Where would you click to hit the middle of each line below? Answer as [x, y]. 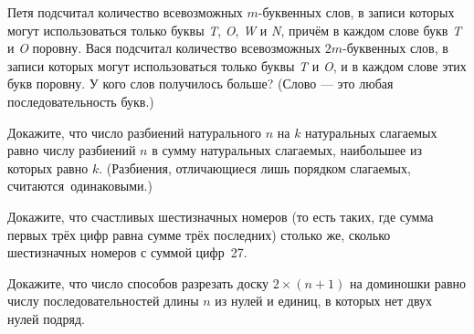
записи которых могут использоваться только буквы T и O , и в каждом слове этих [237, 65]
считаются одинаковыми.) [80, 186]
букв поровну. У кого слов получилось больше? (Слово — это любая [200, 83]
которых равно [48, 167]
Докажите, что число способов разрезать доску [138, 282]
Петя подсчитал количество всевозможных [125, 12]
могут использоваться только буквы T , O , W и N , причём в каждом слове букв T [235, 30]
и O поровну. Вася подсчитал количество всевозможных [164, 48]
